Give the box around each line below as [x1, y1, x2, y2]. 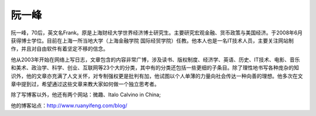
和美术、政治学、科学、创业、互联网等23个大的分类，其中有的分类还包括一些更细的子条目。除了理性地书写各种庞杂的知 [11, 64, 300, 71]
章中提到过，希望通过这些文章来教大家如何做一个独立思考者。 [11, 80, 160, 87]
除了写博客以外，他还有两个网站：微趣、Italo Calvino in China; [11, 91, 161, 99]
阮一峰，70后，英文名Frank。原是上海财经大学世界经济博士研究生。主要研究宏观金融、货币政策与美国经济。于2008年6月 [11, 29, 303, 36]
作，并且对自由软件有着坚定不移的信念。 [11, 45, 108, 52]
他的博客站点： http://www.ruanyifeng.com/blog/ [11, 102, 128, 109]
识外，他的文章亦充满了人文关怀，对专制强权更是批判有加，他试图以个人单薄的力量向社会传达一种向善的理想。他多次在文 [11, 72, 303, 79]
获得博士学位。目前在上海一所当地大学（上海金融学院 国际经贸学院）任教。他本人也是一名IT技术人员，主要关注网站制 [11, 37, 294, 44]
